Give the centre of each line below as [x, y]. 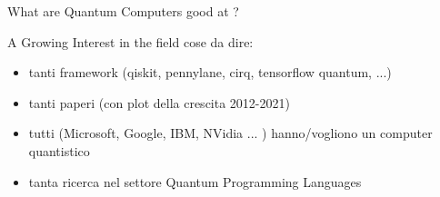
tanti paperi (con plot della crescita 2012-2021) [159, 102]
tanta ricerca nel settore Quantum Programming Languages [195, 181]
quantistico [59, 150]
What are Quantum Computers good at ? [123, 11]
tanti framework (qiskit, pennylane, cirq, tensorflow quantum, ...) [210, 72]
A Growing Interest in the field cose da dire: [130, 41]
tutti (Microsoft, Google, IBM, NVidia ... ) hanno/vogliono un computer [230, 133]
